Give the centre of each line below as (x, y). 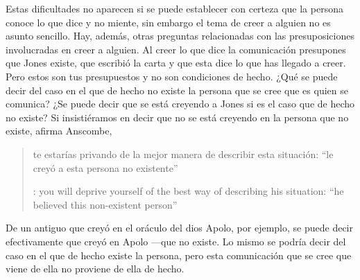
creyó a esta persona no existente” (105, 167)
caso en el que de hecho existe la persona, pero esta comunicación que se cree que (179, 255)
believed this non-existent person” (105, 204)
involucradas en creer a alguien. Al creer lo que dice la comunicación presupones (176, 49)
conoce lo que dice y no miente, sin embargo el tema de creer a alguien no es (168, 22)
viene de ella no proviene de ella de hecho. (95, 269)
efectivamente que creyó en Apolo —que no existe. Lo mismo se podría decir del (176, 241)
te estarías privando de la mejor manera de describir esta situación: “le (183, 154)
